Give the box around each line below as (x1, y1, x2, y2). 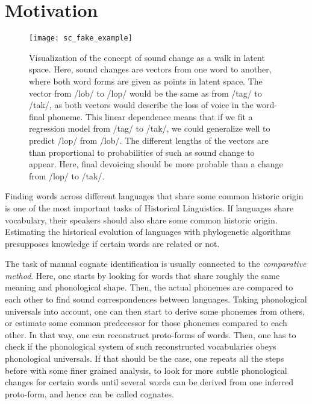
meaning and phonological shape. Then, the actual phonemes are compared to (5, 281, 293, 293)
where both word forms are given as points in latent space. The (29, 74, 263, 87)
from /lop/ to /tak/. (29, 169, 105, 182)
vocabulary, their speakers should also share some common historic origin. (5, 213, 278, 226)
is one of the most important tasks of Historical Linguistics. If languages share (5, 201, 294, 214)
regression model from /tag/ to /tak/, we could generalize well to (29, 122, 270, 135)
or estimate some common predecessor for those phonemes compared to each (5, 316, 287, 329)
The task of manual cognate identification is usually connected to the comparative (5, 257, 307, 270)
